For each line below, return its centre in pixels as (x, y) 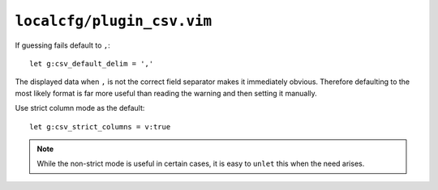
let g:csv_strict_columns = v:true (100, 127)
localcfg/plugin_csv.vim (114, 21)
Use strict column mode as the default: (80, 108)
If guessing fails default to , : (63, 45)
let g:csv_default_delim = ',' (92, 63)
